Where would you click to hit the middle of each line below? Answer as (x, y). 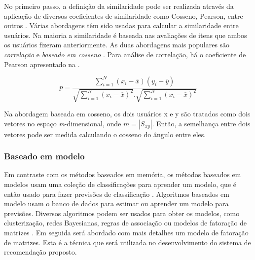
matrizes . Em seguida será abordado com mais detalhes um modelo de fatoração (126, 233)
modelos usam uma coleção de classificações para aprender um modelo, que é (120, 184)
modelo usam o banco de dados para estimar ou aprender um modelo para (116, 204)
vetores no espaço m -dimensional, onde (63, 123)
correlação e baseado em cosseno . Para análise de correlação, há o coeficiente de (125, 54)
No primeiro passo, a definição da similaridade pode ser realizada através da (119, 6)
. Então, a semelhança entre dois (201, 123)
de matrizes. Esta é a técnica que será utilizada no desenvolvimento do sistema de (127, 242)
